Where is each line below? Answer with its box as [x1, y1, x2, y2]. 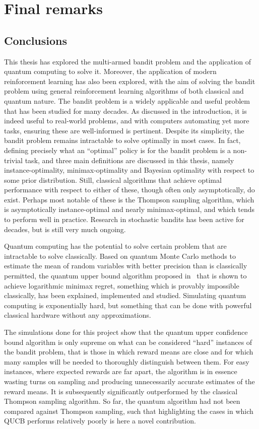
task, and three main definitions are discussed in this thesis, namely [25, 155, 234, 165]
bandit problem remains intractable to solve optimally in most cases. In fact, [4, 135, 241, 146]
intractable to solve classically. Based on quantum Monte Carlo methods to [4, 250, 236, 261]
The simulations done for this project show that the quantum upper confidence [4, 327, 248, 337]
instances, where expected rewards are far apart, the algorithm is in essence [4, 366, 237, 377]
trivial [4, 155, 23, 165]
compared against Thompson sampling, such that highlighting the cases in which [4, 405, 253, 416]
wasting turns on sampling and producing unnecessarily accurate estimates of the [4, 376, 255, 386]
